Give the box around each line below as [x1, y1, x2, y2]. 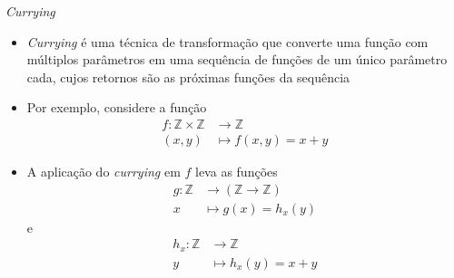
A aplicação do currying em [26, 162, 181, 181]
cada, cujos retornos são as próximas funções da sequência [26, 67, 350, 86]
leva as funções [195, 162, 278, 181]
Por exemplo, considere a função [26, 98, 207, 117]
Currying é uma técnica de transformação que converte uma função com [26, 32, 429, 51]
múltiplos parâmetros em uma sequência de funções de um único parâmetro [26, 50, 448, 69]
